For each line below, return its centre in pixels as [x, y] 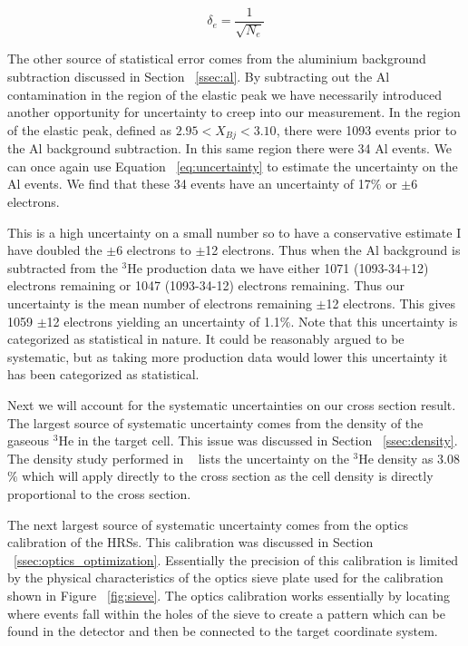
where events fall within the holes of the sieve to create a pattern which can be [226, 613]
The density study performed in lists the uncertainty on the [178, 458]
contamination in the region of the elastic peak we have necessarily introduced [225, 94]
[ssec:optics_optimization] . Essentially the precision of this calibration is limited [236, 559]
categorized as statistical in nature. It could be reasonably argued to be [206, 339]
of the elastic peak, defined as [89, 129]
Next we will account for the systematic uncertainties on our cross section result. [232, 405]
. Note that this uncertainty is [374, 321]
